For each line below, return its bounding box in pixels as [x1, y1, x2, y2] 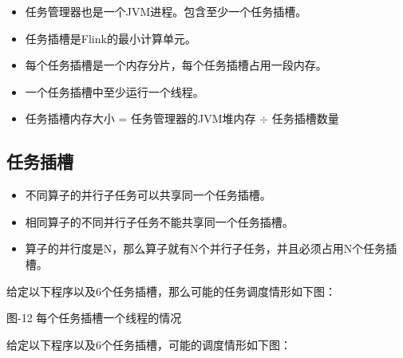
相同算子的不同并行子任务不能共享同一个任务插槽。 [25, 213, 294, 230]
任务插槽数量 [271, 110, 339, 127]
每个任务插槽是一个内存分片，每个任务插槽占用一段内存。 [25, 57, 327, 73]
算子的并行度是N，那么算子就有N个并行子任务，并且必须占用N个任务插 [25, 240, 397, 257]
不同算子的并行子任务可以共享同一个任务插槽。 [25, 187, 271, 203]
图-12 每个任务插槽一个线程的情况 [6, 309, 182, 326]
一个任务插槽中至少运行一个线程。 [25, 83, 204, 100]
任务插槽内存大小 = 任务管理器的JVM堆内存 [25, 110, 256, 127]
